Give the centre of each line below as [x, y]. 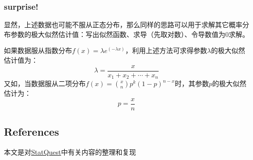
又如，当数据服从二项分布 [45, 83]
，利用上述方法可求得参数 [166, 50]
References [32, 132]
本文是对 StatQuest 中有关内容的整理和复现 [70, 151]
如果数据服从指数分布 [38, 50]
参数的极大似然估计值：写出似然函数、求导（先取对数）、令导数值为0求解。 [130, 34]
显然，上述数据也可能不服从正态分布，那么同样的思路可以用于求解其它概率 [123, 25]
